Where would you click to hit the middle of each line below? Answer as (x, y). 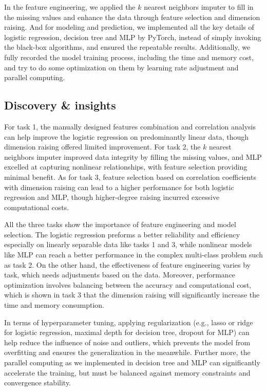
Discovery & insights (60, 105)
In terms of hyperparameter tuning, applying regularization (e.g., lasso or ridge (129, 322)
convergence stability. (38, 383)
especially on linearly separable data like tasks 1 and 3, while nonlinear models (128, 244)
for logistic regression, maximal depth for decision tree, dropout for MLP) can (127, 332)
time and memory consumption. (54, 305)
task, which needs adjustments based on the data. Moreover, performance (120, 275)
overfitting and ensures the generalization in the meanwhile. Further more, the (127, 352)
